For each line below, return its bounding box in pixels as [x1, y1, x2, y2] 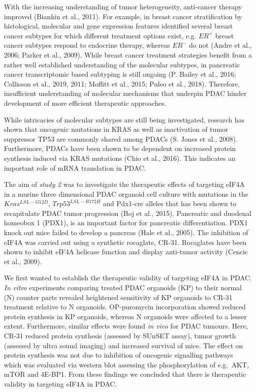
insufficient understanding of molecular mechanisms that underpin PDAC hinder [4, 88, 247, 98]
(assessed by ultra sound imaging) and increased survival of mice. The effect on [4, 340, 243, 350]
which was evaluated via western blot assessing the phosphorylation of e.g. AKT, [4, 359, 249, 369]
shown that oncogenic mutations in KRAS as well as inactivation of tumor [4, 124, 228, 134]
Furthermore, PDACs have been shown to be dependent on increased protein [4, 143, 236, 153]
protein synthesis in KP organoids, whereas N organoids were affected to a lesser [4, 311, 247, 321]
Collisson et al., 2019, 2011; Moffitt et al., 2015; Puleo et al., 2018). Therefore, [4, 78, 240, 89]
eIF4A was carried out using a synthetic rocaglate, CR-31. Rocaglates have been [4, 237, 247, 247]
